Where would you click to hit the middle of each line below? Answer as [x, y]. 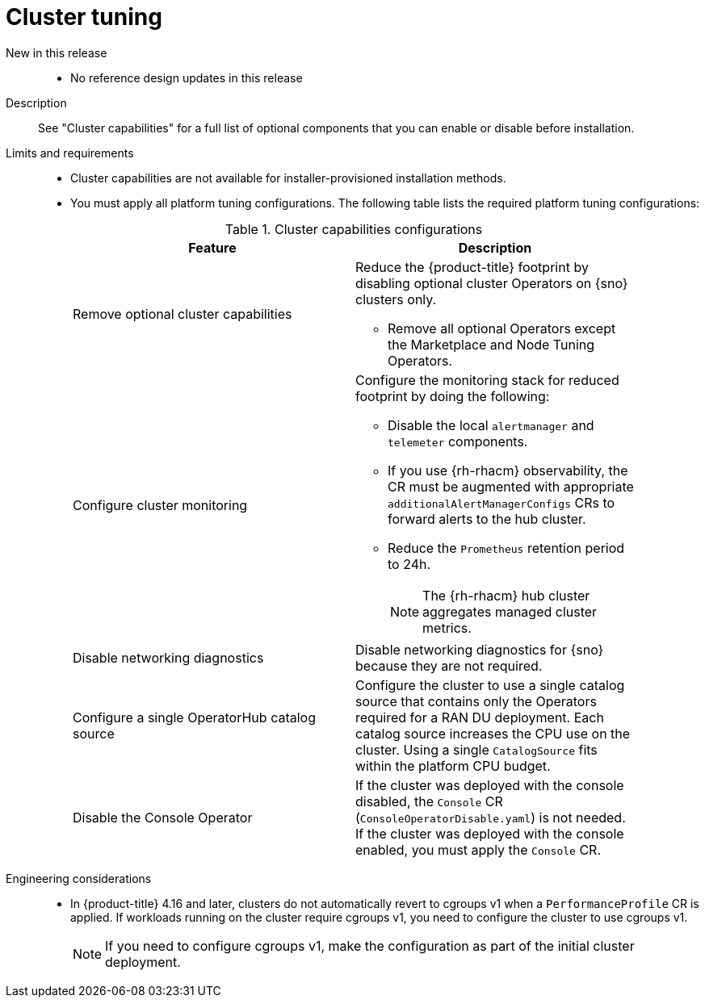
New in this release [57, 52]
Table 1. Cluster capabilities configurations [354, 229]
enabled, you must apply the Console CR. [478, 849]
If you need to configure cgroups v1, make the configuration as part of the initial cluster [370, 945]
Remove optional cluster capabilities [183, 314]
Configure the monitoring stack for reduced [487, 380]
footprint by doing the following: [453, 396]
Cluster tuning [84, 17]
